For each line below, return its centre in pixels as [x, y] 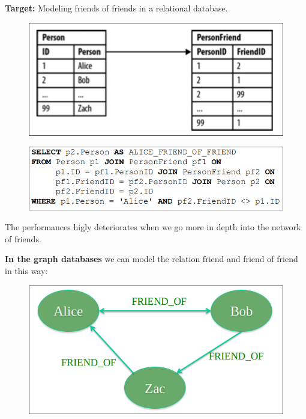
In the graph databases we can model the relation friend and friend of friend [151, 259]
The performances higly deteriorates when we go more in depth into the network [153, 227]
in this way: [26, 270]
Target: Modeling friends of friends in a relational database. [116, 8]
